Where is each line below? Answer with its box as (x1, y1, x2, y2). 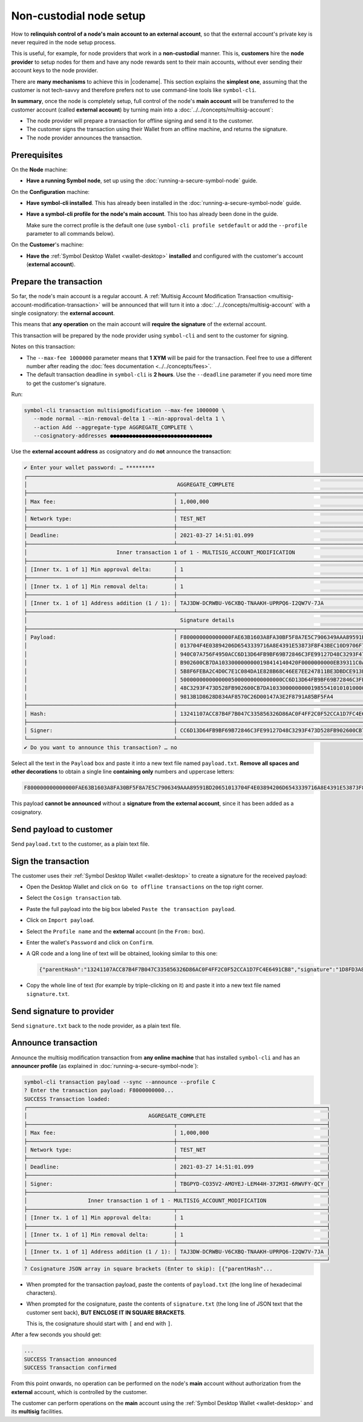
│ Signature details (24, 617, 235, 624)
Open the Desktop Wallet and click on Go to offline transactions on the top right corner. (26, 883, 264, 890)
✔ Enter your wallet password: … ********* (24, 464, 155, 471)
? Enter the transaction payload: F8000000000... (24, 1087, 174, 1094)
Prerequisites (11, 150, 63, 160)
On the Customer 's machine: (11, 241, 84, 249)
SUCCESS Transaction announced (24, 1355, 117, 1363)
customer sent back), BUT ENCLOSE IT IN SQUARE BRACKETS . (26, 1309, 186, 1316)
